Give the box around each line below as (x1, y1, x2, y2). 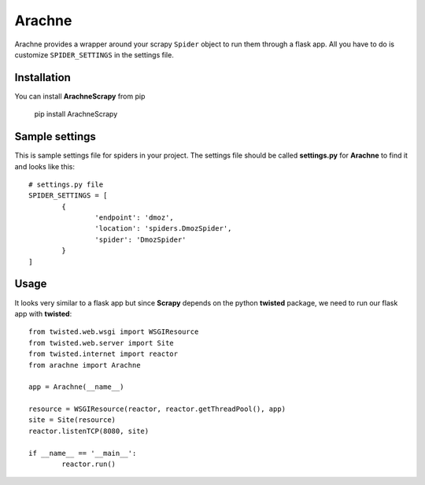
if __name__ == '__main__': (28, 449, 137, 457)
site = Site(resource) (28, 416, 116, 424)
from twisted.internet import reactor (28, 350, 179, 358)
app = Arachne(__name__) (28, 383, 124, 391)
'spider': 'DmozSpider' (94, 235, 187, 244)
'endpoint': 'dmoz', (94, 213, 175, 222)
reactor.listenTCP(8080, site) (28, 426, 150, 435)
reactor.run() (61, 460, 116, 468)
